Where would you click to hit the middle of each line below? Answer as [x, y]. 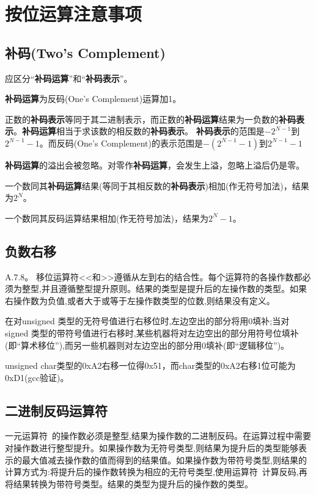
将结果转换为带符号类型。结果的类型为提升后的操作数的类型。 [129, 483]
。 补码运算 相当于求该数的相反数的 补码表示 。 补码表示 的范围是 [139, 131]
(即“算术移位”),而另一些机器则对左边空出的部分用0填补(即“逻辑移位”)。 [147, 345]
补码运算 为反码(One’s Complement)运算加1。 [93, 99]
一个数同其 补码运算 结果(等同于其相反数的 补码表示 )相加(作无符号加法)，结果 [157, 185]
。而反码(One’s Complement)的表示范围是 [121, 143]
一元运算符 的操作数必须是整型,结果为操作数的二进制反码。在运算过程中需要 [158, 436]
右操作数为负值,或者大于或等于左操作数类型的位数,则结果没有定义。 [140, 300]
